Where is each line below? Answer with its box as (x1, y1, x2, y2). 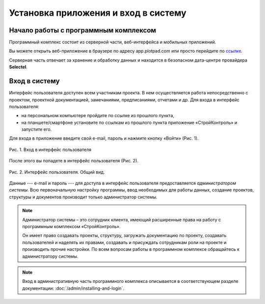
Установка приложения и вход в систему (9, 7, 186, 18)
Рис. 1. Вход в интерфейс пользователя (9, 147, 92, 152)
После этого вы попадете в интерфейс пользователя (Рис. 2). (9, 158, 138, 164)
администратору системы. (22, 253, 79, 259)
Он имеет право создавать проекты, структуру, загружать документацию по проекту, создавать (22, 233, 227, 239)
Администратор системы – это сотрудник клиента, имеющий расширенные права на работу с (22, 216, 221, 222)
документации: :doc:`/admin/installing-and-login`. (22, 285, 125, 291)
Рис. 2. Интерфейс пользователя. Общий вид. (9, 169, 105, 175)
